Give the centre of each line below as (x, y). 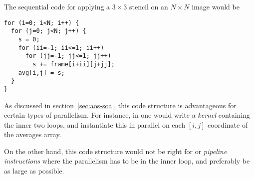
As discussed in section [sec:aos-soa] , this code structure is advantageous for (120, 105)
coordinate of (228, 124)
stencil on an (148, 6)
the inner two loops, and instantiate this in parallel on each (95, 124)
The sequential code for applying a (57, 6)
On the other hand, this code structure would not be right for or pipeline (116, 151)
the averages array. (33, 134)
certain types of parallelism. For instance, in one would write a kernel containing (127, 115)
